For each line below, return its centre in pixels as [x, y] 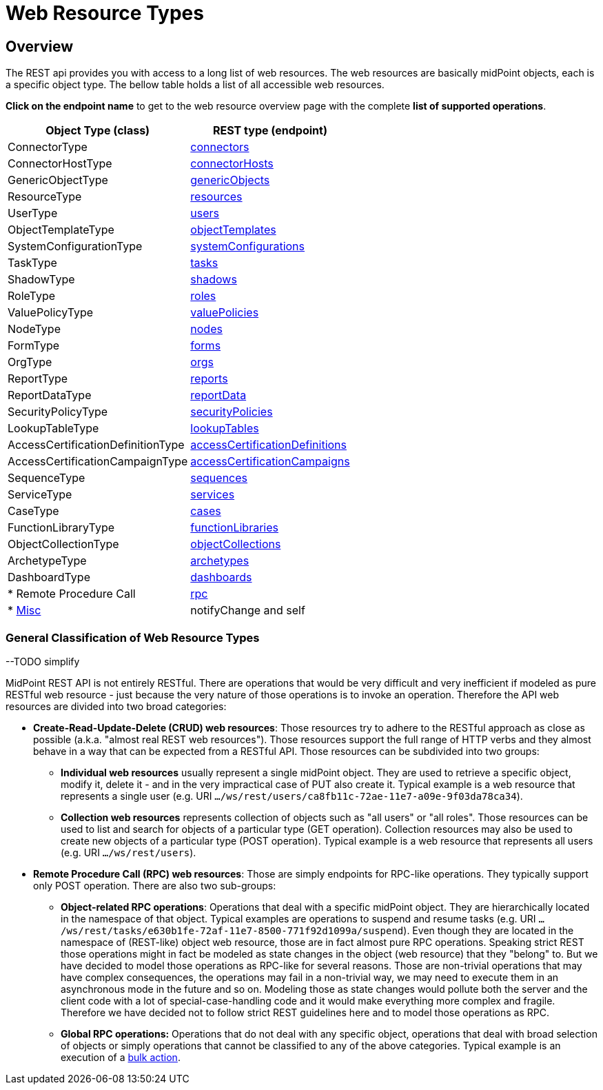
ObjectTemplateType [61, 230]
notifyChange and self [248, 610]
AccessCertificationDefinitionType [96, 445]
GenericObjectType [58, 180]
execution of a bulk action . [121, 1057]
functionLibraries [234, 528]
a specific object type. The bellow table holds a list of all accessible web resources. [195, 85]
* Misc [24, 610]
